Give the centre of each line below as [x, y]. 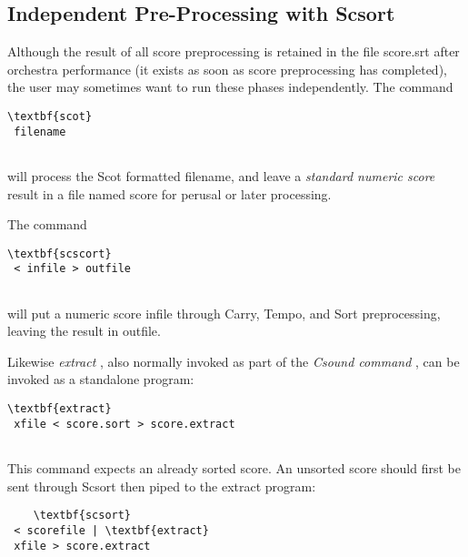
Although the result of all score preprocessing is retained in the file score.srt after [234, 51]
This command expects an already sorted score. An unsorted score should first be [234, 468]
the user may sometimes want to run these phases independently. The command [230, 87]
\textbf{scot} [50, 116]
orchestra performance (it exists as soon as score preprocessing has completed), [227, 69]
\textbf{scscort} [60, 253]
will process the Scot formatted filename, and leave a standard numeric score [221, 175]
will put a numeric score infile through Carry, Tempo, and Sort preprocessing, [224, 313]
